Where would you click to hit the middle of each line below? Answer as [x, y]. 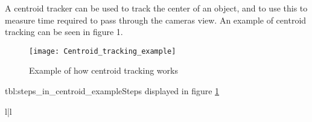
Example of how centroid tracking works [103, 70]
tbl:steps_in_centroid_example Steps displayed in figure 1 [112, 91]
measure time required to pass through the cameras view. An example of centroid [156, 20]
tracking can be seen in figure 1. [64, 32]
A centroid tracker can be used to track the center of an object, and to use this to [156, 8]
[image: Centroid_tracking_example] [103, 51]
